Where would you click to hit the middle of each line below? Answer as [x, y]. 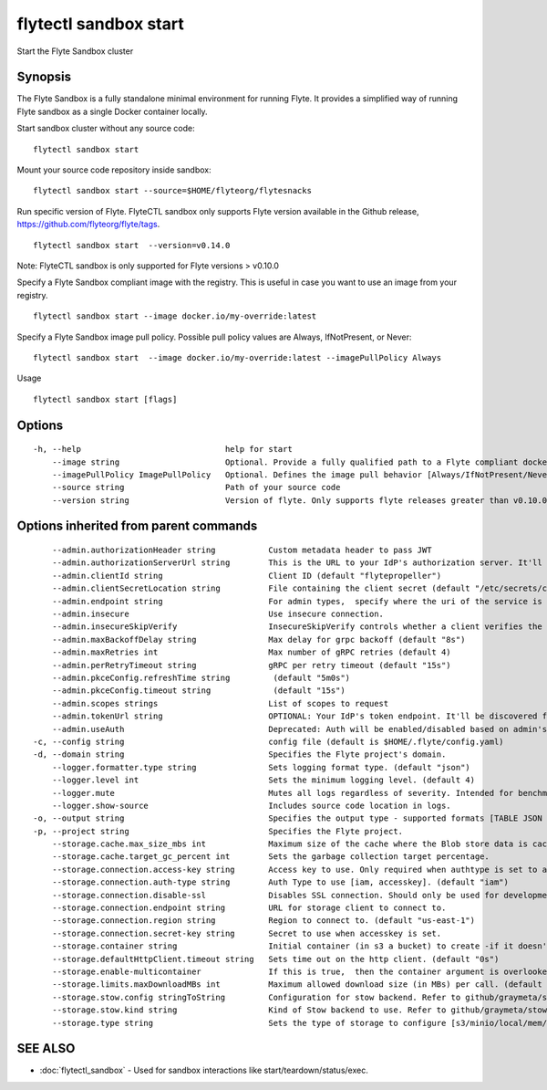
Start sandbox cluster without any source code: [106, 129]
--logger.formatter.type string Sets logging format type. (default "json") [261, 767]
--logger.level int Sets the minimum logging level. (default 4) [263, 780]
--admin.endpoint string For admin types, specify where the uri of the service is [297, 601]
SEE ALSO [46, 1048]
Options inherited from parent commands [137, 526]
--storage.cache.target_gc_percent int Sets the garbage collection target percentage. [270, 857]
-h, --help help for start [163, 449]
